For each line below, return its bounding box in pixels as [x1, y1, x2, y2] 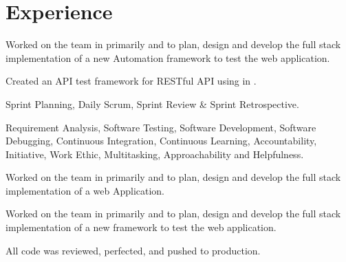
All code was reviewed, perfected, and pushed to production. [6, 243, 261, 257]
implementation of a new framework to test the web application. [6, 220, 277, 234]
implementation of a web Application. [6, 183, 165, 197]
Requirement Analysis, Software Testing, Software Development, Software [6, 120, 316, 134]
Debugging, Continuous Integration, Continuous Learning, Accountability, [6, 133, 317, 148]
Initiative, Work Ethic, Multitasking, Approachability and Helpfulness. [6, 146, 304, 161]
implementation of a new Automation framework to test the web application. [6, 50, 330, 65]
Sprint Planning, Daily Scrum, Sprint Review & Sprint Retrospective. [6, 96, 299, 111]
